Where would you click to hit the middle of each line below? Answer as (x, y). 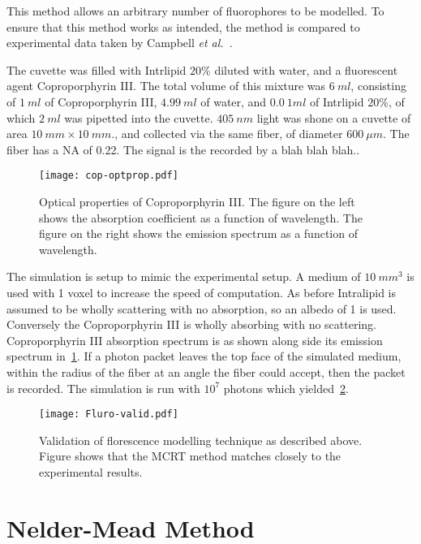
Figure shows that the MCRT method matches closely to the (190, 456)
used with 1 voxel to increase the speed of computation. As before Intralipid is (201, 292)
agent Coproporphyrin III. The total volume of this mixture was (166, 86)
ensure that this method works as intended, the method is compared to (183, 26)
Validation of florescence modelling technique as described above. (201, 440)
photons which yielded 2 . (286, 388)
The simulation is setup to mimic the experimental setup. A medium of (184, 276)
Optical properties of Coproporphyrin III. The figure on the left (197, 201)
